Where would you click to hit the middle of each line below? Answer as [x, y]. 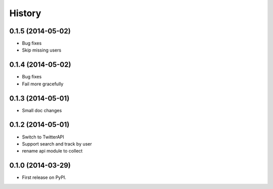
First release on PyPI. [44, 177]
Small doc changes [42, 110]
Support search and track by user [57, 144]
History [25, 13]
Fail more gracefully [43, 84]
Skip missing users [42, 50]
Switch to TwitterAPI [43, 137]
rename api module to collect [52, 151]
